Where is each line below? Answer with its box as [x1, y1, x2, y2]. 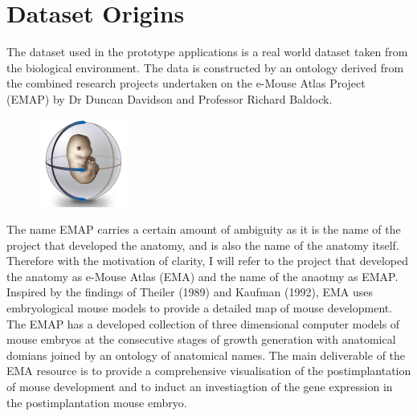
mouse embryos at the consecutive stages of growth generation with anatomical [6, 331, 396, 348]
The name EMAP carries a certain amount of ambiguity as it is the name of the [6, 221, 401, 238]
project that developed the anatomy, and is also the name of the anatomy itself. [6, 236, 399, 253]
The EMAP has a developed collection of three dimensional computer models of [6, 315, 400, 332]
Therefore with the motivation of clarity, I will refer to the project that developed [6, 252, 408, 269]
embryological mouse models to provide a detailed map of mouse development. [6, 300, 393, 316]
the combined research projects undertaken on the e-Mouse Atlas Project [6, 75, 366, 92]
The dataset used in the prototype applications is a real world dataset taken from [6, 43, 408, 60]
